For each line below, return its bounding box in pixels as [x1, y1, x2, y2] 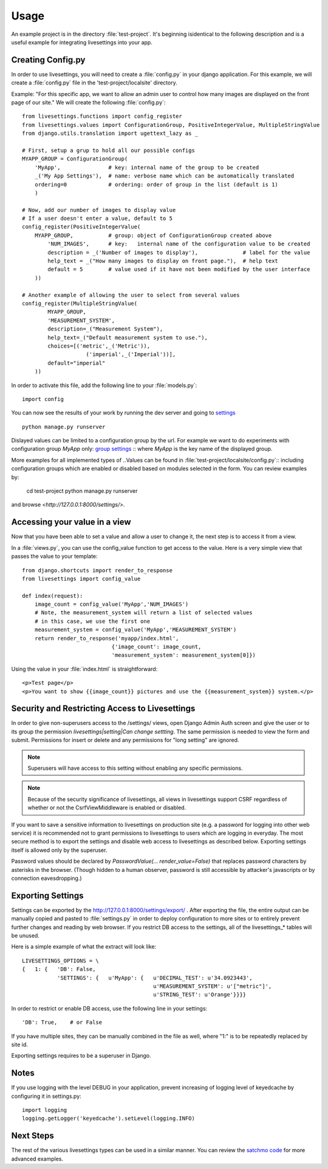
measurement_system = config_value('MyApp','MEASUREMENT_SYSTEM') [34, 626, 237, 633]
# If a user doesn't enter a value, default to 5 [22, 215, 173, 222]
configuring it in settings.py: [11, 1092, 81, 1100]
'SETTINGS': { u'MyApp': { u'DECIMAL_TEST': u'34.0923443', [56, 974, 253, 981]
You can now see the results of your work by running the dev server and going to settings [11, 409, 236, 416]
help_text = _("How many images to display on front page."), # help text [47, 258, 279, 264]
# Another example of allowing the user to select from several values [22, 292, 240, 298]
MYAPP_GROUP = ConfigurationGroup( [22, 156, 128, 162]
